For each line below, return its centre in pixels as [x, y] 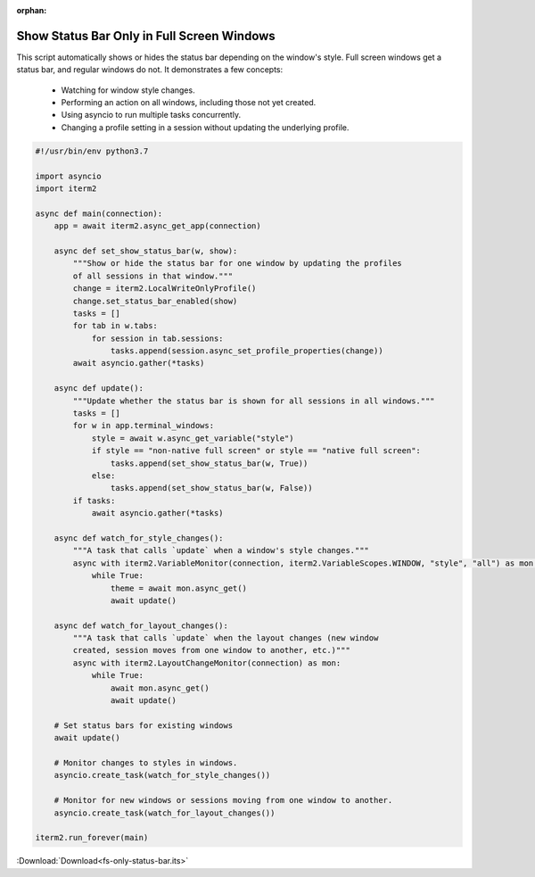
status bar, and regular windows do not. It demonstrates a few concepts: [150, 70]
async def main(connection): [99, 213]
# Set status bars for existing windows [144, 725]
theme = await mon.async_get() [178, 588]
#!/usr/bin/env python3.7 [92, 151]
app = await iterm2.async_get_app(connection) [158, 226]
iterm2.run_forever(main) [92, 838]
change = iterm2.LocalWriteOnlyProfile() [165, 289]
